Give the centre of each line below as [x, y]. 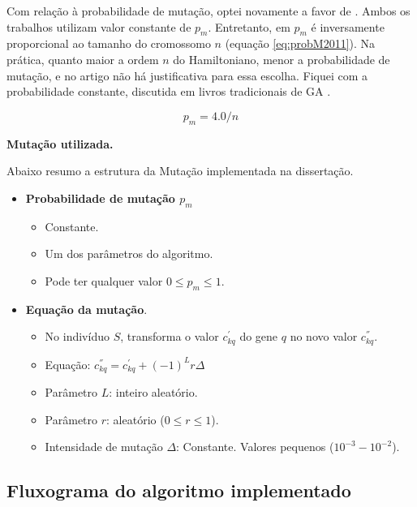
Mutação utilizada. [60, 143]
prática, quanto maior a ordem [83, 59]
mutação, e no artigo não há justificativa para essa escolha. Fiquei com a [187, 75]
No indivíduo [77, 336]
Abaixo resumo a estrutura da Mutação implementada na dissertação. [180, 171]
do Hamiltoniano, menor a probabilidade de [282, 59]
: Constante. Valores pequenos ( [255, 447]
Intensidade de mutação [104, 447]
